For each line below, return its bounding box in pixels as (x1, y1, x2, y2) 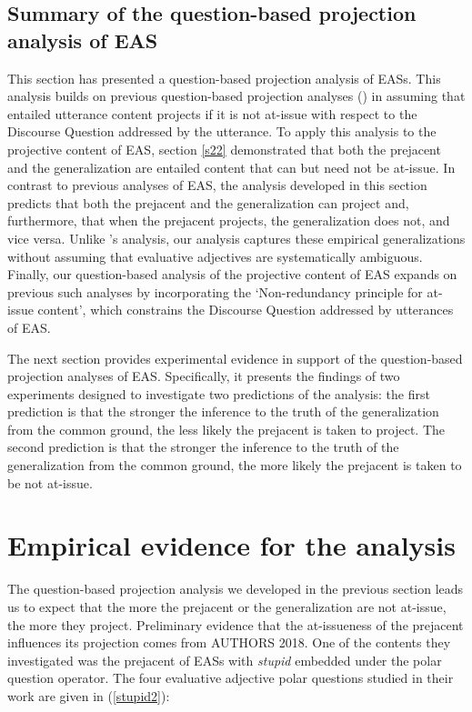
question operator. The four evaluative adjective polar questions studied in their (7, 668, 454, 687)
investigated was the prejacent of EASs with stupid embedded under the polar (7, 650, 442, 669)
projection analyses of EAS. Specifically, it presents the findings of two (7, 366, 400, 386)
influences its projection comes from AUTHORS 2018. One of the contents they (7, 633, 451, 652)
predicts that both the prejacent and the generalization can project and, (7, 193, 409, 212)
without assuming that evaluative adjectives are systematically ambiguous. (7, 246, 423, 266)
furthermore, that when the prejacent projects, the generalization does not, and (7, 211, 450, 230)
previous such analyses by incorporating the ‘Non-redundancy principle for (7, 282, 423, 301)
